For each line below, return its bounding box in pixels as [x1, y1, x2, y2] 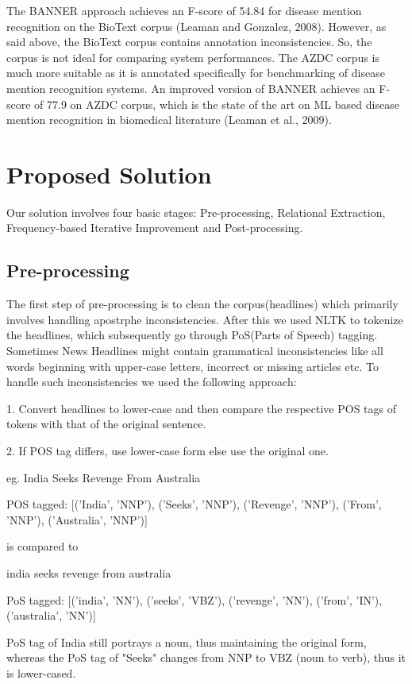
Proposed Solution [6, 157, 212, 190]
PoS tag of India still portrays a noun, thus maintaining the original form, [6, 633, 367, 650]
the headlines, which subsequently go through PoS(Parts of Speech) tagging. [6, 327, 378, 343]
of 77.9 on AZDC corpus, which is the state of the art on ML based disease [34, 95, 399, 112]
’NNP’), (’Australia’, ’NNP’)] [6, 511, 148, 527]
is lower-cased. [6, 664, 76, 681]
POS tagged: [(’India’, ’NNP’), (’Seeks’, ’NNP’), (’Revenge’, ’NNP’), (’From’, [6, 496, 382, 512]
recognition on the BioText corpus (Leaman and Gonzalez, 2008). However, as [6, 17, 387, 34]
